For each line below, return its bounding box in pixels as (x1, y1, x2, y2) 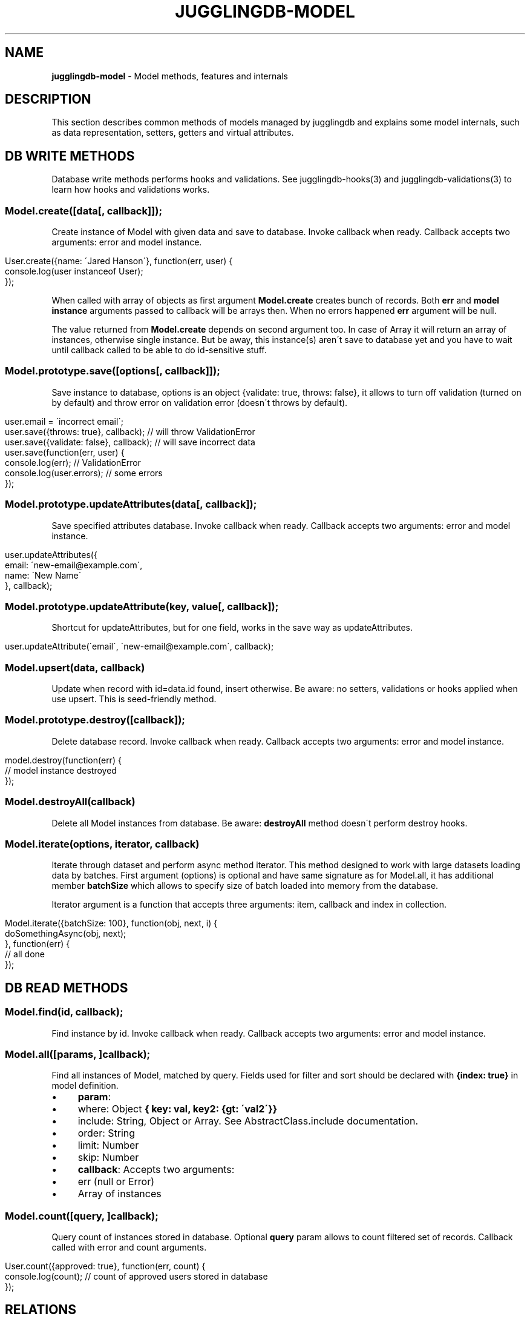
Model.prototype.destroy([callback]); (5, 714, 185, 726)
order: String (77, 1127, 136, 1140)
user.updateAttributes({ (5, 549, 97, 560)
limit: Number (77, 1139, 139, 1152)
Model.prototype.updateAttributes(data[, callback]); (5, 498, 257, 511)
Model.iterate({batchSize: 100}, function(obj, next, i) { (5, 918, 218, 929)
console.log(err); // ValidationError (5, 457, 141, 468)
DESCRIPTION (5, 91, 91, 107)
